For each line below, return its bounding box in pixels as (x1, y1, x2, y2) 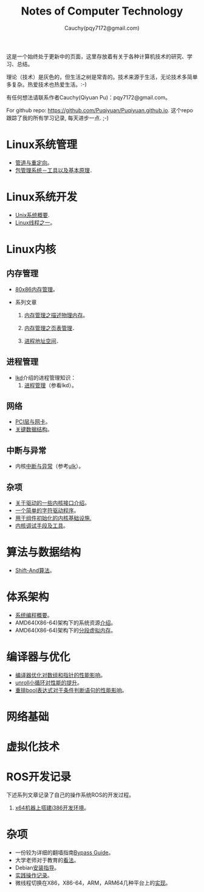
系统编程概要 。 (15, 611, 53, 618)
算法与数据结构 (6, 546, 81, 559)
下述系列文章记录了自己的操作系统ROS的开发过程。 (6, 791, 135, 799)
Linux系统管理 (6, 138, 78, 152)
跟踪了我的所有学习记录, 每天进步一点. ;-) (6, 114, 109, 121)
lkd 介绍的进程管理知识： (15, 374, 76, 381)
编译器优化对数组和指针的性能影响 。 (15, 671, 106, 678)
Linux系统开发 (6, 190, 78, 204)
